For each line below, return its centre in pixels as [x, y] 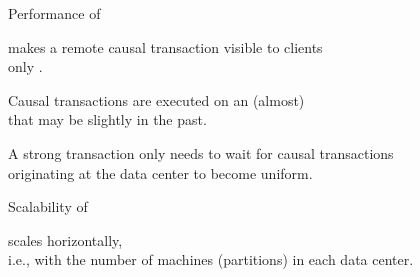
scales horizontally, [65, 239]
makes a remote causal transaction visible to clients [165, 46]
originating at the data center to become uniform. [160, 172]
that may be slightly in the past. [107, 119]
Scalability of [48, 206]
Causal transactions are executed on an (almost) [156, 99]
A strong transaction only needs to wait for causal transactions [201, 152]
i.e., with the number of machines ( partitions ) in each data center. [211, 259]
